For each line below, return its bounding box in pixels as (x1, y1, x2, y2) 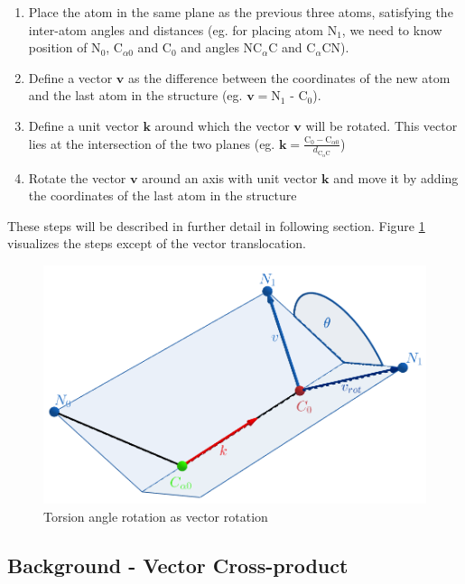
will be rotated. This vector (305, 116, 458, 134)
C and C (268, 38, 316, 57)
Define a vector (28, 68, 113, 87)
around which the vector (154, 116, 290, 134)
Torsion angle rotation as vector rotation (43, 506, 268, 525)
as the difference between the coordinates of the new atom (128, 68, 451, 87)
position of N (28, 38, 101, 57)
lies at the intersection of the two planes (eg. (28, 134, 275, 153)
